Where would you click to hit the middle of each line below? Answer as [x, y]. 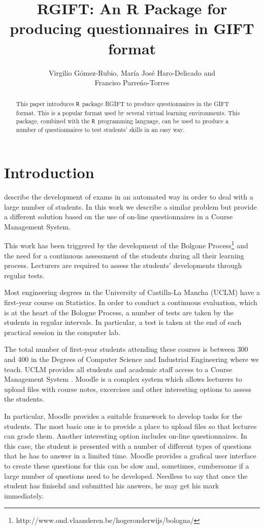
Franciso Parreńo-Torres [132, 82]
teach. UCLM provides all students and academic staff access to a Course [118, 369]
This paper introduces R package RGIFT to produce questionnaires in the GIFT [123, 104]
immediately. [24, 495]
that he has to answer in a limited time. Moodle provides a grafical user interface [130, 456]
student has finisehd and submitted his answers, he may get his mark [112, 486]
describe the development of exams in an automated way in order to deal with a [129, 197]
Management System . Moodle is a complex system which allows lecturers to [123, 379]
